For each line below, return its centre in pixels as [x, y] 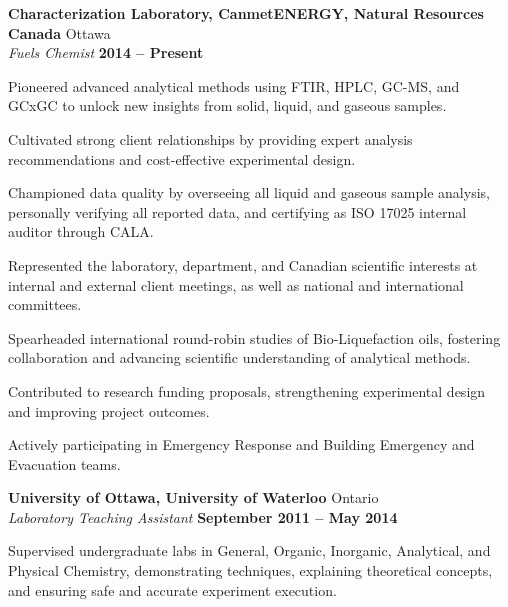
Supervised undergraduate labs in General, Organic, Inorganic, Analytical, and [249, 550]
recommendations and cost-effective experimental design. [182, 158]
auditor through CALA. [81, 231]
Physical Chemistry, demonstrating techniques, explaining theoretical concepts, [250, 570]
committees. [45, 304]
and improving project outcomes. [109, 410]
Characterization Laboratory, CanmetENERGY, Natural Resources [246, 13]
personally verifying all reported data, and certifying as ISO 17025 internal [237, 211]
